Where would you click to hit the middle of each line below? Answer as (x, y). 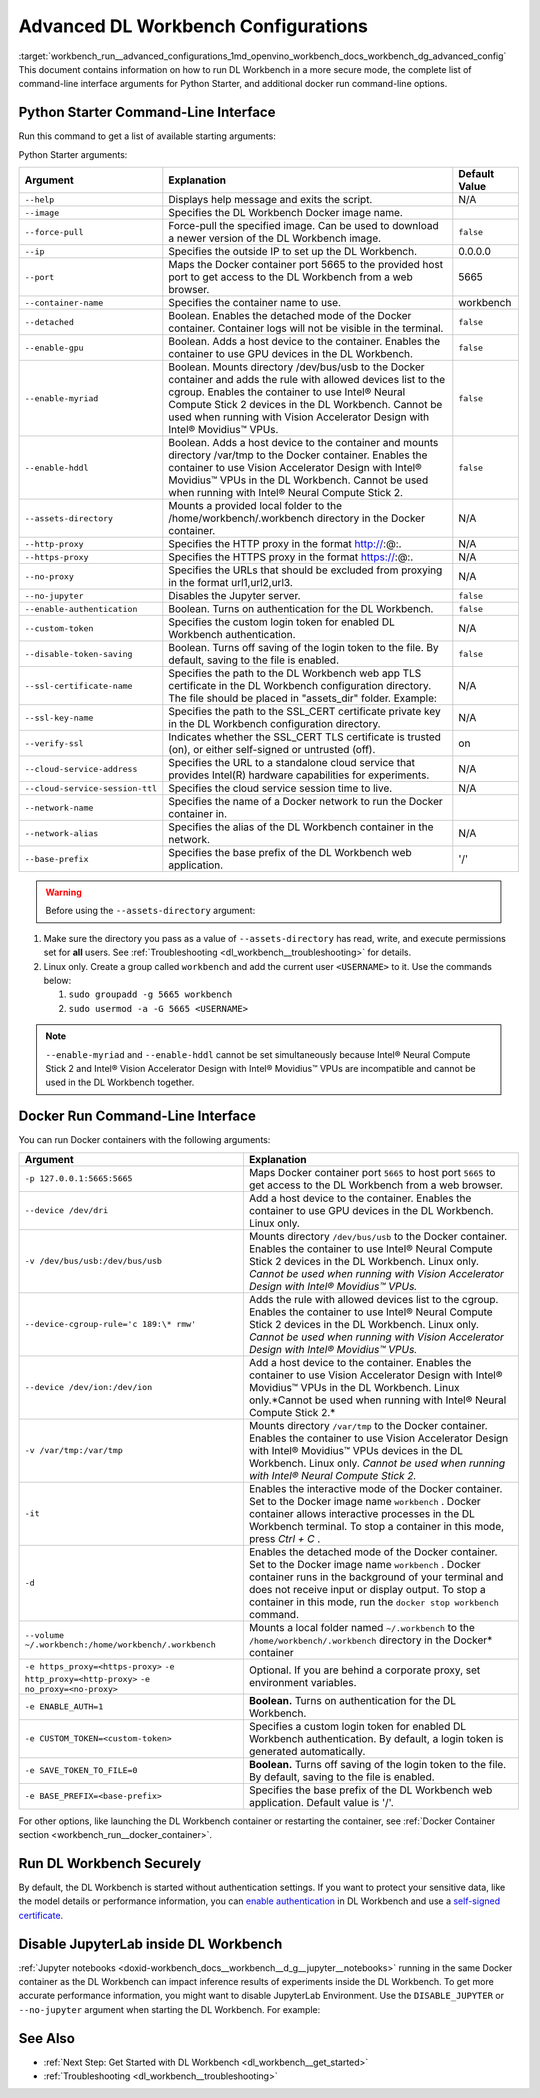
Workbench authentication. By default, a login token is (376, 1738)
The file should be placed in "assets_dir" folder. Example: (302, 698)
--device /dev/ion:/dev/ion (88, 1387)
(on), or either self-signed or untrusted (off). (272, 750)
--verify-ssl (54, 743)
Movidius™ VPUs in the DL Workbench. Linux (354, 1387)
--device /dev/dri (66, 1210)
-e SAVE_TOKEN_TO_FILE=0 (81, 1770)
